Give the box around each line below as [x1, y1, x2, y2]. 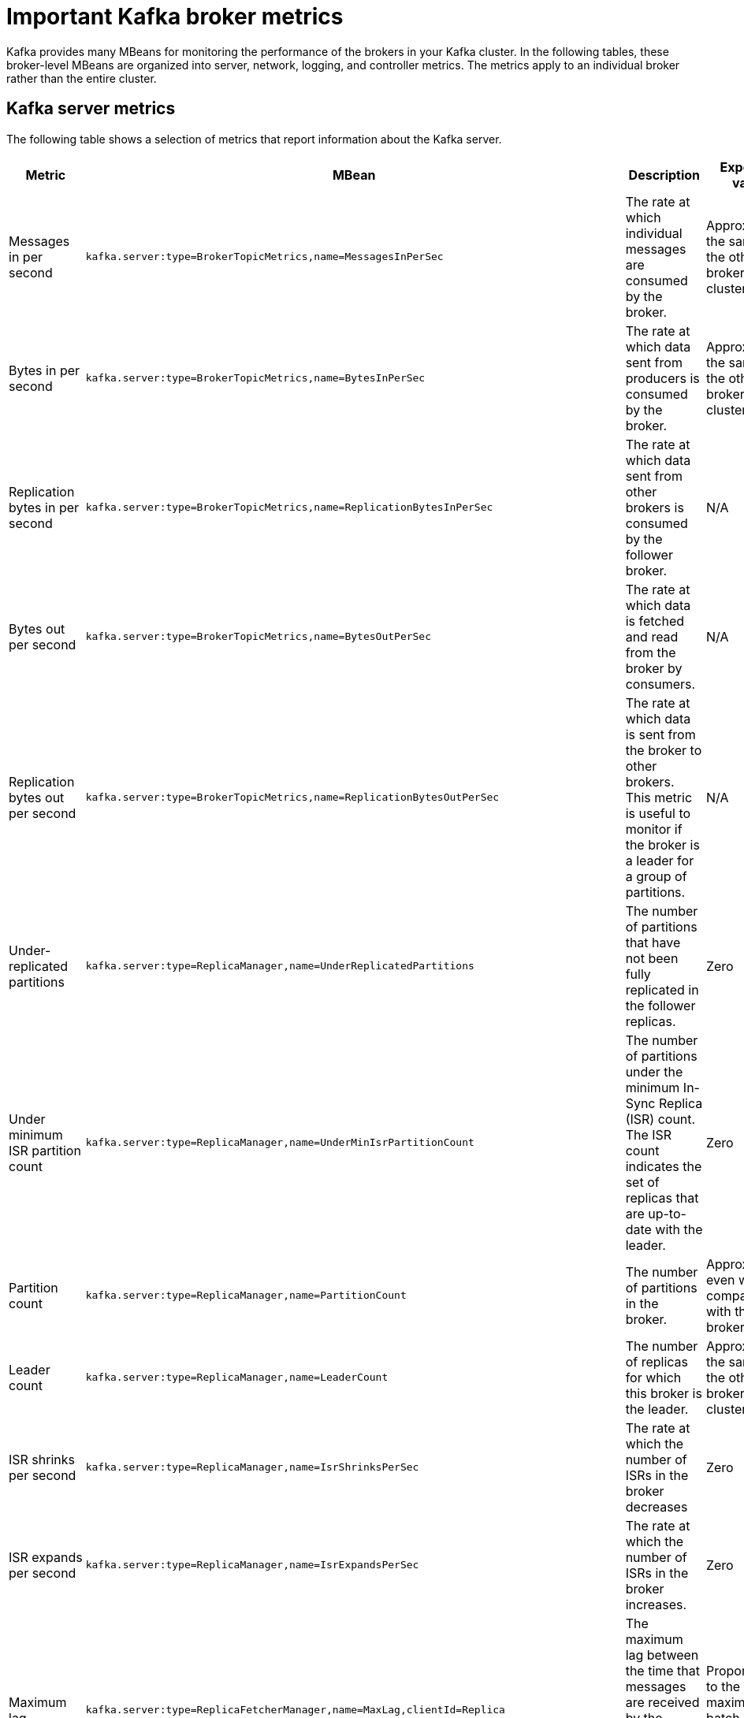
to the [705, 1678, 741, 1694]
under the [625, 1063, 683, 1080]
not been [625, 950, 679, 966]
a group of [625, 868, 687, 884]
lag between [625, 1646, 699, 1663]
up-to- [648, 1205, 686, 1222]
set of [625, 1173, 660, 1190]
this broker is [625, 1385, 702, 1401]
